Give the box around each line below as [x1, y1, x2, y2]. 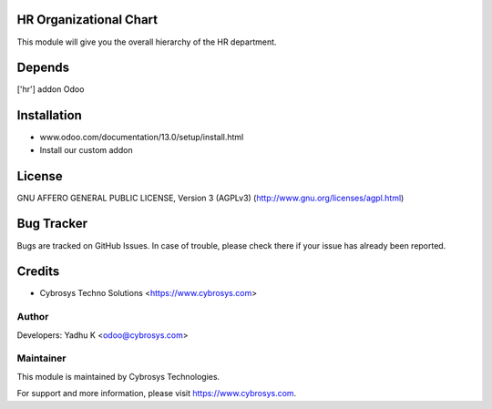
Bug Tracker [16, 216, 88, 231]
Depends [16, 60, 70, 76]
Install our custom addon [39, 144, 133, 155]
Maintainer [16, 352, 67, 364]
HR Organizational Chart [16, 12, 159, 27]
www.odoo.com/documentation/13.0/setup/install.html [39, 132, 244, 143]
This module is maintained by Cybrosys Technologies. [16, 371, 220, 382]
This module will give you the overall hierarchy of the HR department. [16, 36, 277, 47]
